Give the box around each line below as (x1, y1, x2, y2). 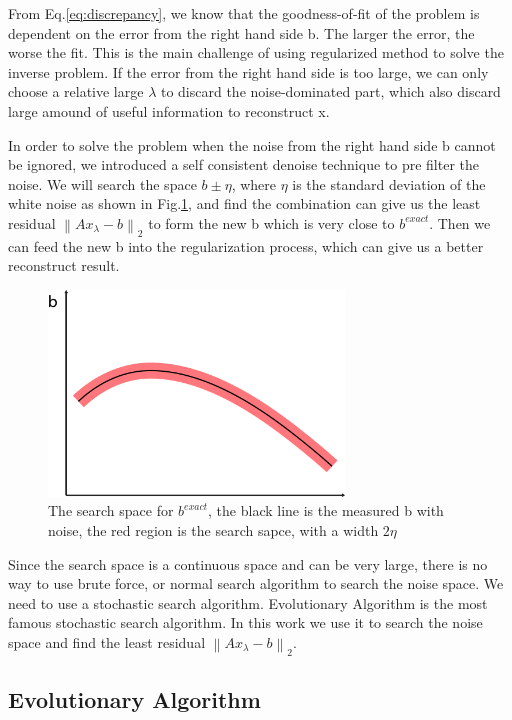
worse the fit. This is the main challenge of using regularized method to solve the (8, 42, 504, 63)
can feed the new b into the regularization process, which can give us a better (8, 235, 484, 256)
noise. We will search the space (8, 173, 197, 194)
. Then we (429, 212, 491, 233)
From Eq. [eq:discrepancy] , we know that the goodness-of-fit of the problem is (8, 3, 480, 23)
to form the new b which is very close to (148, 212, 395, 233)
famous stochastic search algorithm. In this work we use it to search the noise (8, 612, 483, 633)
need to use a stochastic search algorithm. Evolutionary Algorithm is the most (8, 592, 488, 613)
